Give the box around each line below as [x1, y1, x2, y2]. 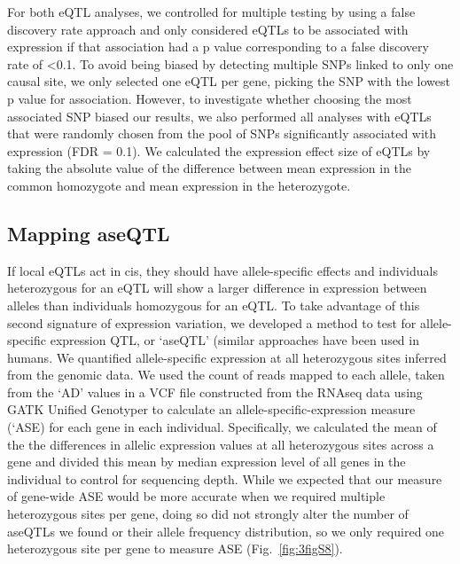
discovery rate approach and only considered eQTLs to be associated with [7, 20, 409, 38]
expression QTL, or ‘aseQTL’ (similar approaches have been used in [50, 331, 419, 349]
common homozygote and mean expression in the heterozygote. [7, 176, 351, 194]
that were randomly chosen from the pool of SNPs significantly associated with [7, 124, 437, 143]
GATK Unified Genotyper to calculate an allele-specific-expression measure [7, 400, 416, 419]
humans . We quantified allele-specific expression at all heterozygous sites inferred [7, 348, 447, 366]
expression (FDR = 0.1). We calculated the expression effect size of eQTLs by [7, 141, 431, 160]
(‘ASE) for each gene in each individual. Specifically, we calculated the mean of [7, 418, 437, 436]
